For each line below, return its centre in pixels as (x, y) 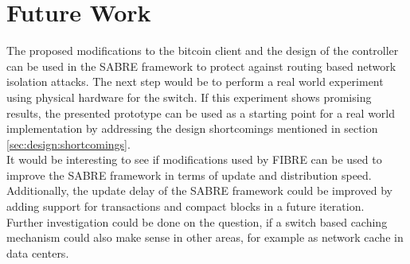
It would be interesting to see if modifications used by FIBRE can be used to (194, 159)
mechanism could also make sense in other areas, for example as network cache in (205, 237)
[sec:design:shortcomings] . (68, 144)
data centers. (38, 252)
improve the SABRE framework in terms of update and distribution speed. (189, 175)
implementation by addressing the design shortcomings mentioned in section (192, 128)
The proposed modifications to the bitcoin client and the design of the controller (203, 50)
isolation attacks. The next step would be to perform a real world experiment (195, 82)
